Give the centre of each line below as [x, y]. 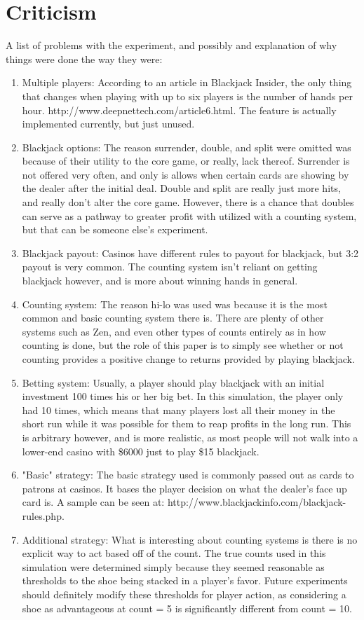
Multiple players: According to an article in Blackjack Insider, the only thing [187, 82]
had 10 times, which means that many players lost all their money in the [178, 409]
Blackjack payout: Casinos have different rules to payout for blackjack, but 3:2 [190, 253]
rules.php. [43, 515]
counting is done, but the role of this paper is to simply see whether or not [183, 345]
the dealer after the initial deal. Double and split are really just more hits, [181, 188]
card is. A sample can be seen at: [93, 502]
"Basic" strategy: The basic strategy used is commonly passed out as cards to [188, 475]
